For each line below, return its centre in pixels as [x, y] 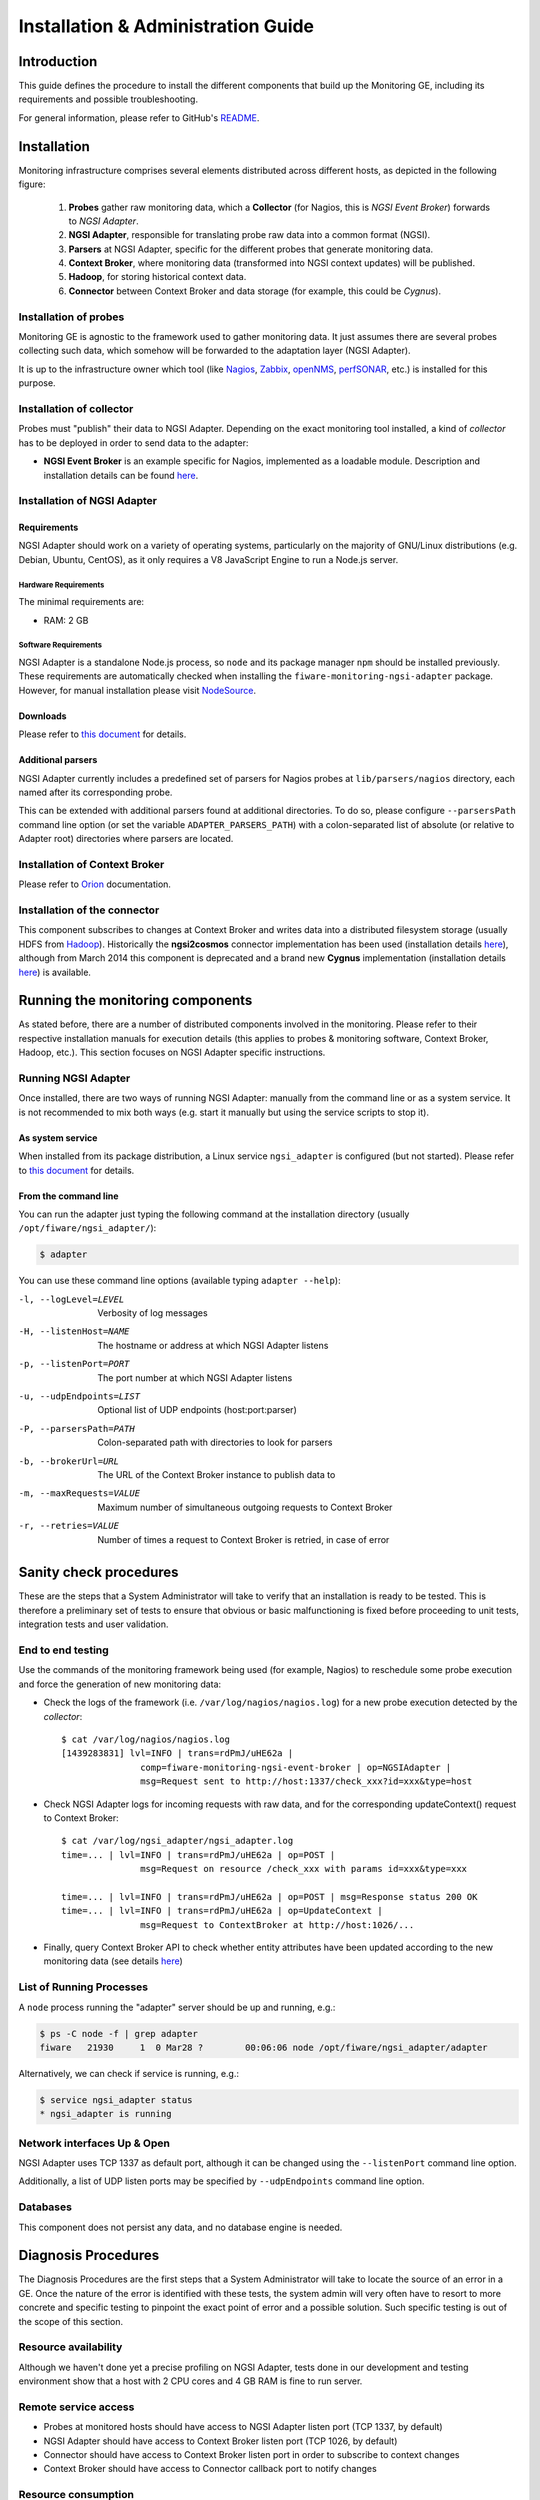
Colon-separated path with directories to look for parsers [215, 1442]
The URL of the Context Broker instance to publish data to [216, 1474]
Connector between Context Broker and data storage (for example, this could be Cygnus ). [255, 291]
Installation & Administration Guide [166, 26]
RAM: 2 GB [66, 620]
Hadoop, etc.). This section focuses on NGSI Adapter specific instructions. [172, 1052]
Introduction [58, 61]
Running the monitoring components [135, 1000]
